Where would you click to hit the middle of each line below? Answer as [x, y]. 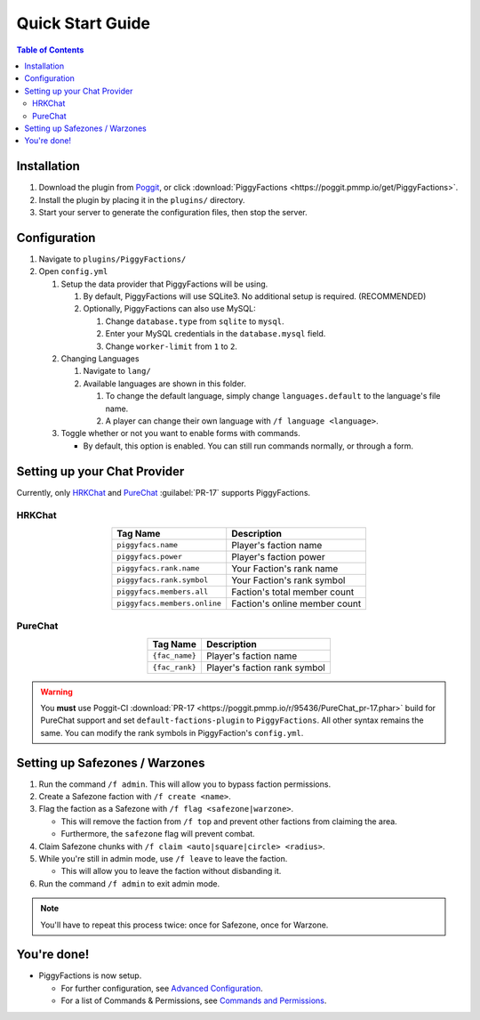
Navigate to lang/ [117, 371]
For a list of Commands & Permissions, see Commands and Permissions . [194, 1000]
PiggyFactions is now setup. [90, 975]
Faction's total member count [293, 592]
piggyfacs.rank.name [158, 568]
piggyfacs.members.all [163, 592]
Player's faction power [278, 556]
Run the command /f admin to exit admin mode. [129, 883]
